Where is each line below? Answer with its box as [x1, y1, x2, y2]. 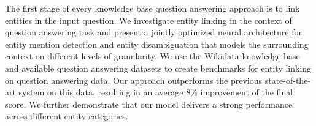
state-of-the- [264, 73, 311, 86]
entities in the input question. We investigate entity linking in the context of [5, 13, 292, 26]
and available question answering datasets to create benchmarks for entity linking [5, 61, 312, 74]
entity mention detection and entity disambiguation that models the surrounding [5, 37, 309, 50]
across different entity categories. [5, 109, 128, 122]
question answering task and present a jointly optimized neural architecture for [5, 26, 302, 39]
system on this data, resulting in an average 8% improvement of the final [18, 86, 293, 98]
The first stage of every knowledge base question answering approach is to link [5, 2, 300, 14]
